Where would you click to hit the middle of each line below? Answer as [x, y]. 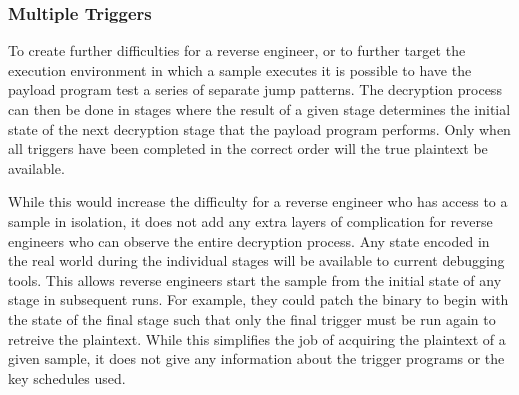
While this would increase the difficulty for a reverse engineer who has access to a [258, 201]
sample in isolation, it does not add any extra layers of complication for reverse [250, 220]
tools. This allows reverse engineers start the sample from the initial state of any [255, 279]
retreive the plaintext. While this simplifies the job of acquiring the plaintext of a [257, 338]
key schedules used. [67, 377]
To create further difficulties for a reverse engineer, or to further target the [237, 50]
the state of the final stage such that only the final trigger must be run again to [252, 318]
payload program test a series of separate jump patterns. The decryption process [255, 89]
